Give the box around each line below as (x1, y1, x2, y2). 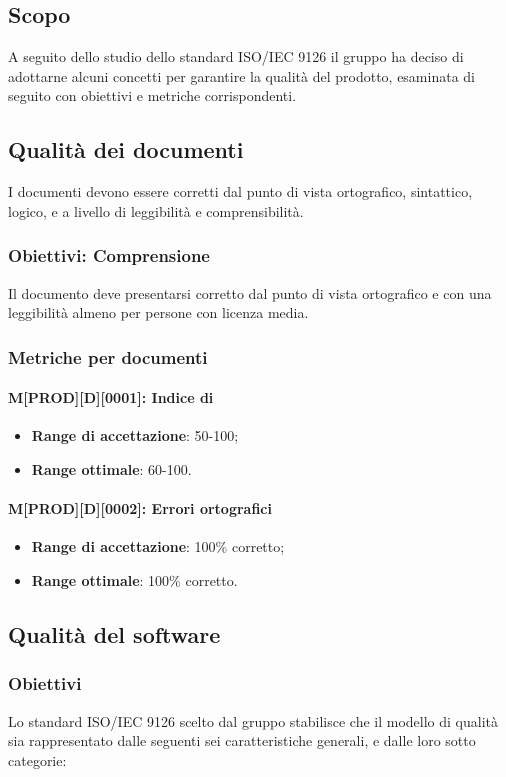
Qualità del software (8, 618, 221, 649)
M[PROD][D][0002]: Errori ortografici (8, 498, 272, 519)
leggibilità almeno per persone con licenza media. (8, 302, 309, 323)
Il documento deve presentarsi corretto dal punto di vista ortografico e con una (8, 282, 492, 303)
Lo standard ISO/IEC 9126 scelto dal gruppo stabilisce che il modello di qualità (8, 710, 499, 731)
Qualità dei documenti (8, 134, 244, 165)
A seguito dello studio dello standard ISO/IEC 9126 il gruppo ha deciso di (8, 46, 464, 67)
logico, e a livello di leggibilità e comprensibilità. (8, 200, 304, 221)
